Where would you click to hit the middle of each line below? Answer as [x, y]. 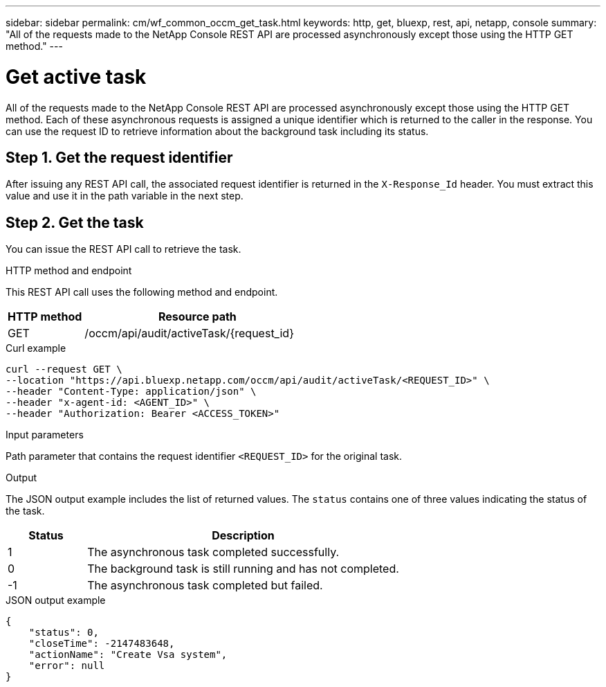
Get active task [76, 77]
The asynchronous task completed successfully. [213, 552]
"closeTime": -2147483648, [102, 644]
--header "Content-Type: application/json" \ [131, 392]
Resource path [197, 317]
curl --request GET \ [64, 369]
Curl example [36, 348]
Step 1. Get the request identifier [119, 157]
